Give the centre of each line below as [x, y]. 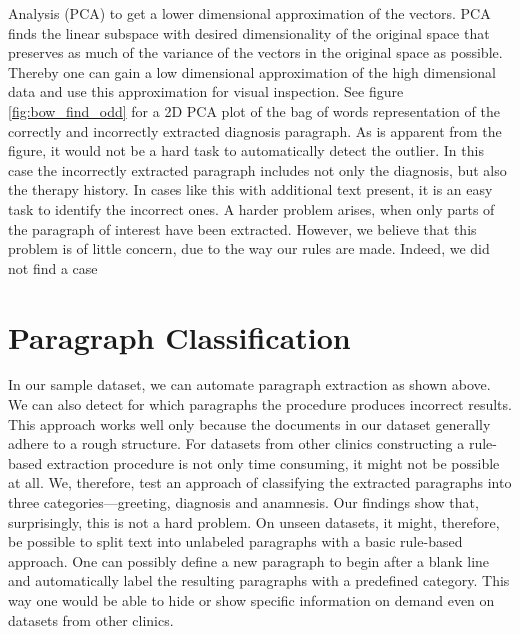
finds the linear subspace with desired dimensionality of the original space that [249, 32]
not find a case [53, 267]
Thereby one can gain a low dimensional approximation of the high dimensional [252, 71]
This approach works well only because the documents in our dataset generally [249, 423]
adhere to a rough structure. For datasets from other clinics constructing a [236, 443]
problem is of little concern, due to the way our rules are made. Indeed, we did [249, 248]
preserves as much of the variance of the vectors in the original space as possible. [255, 52]
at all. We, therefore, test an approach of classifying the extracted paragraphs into [260, 482]
